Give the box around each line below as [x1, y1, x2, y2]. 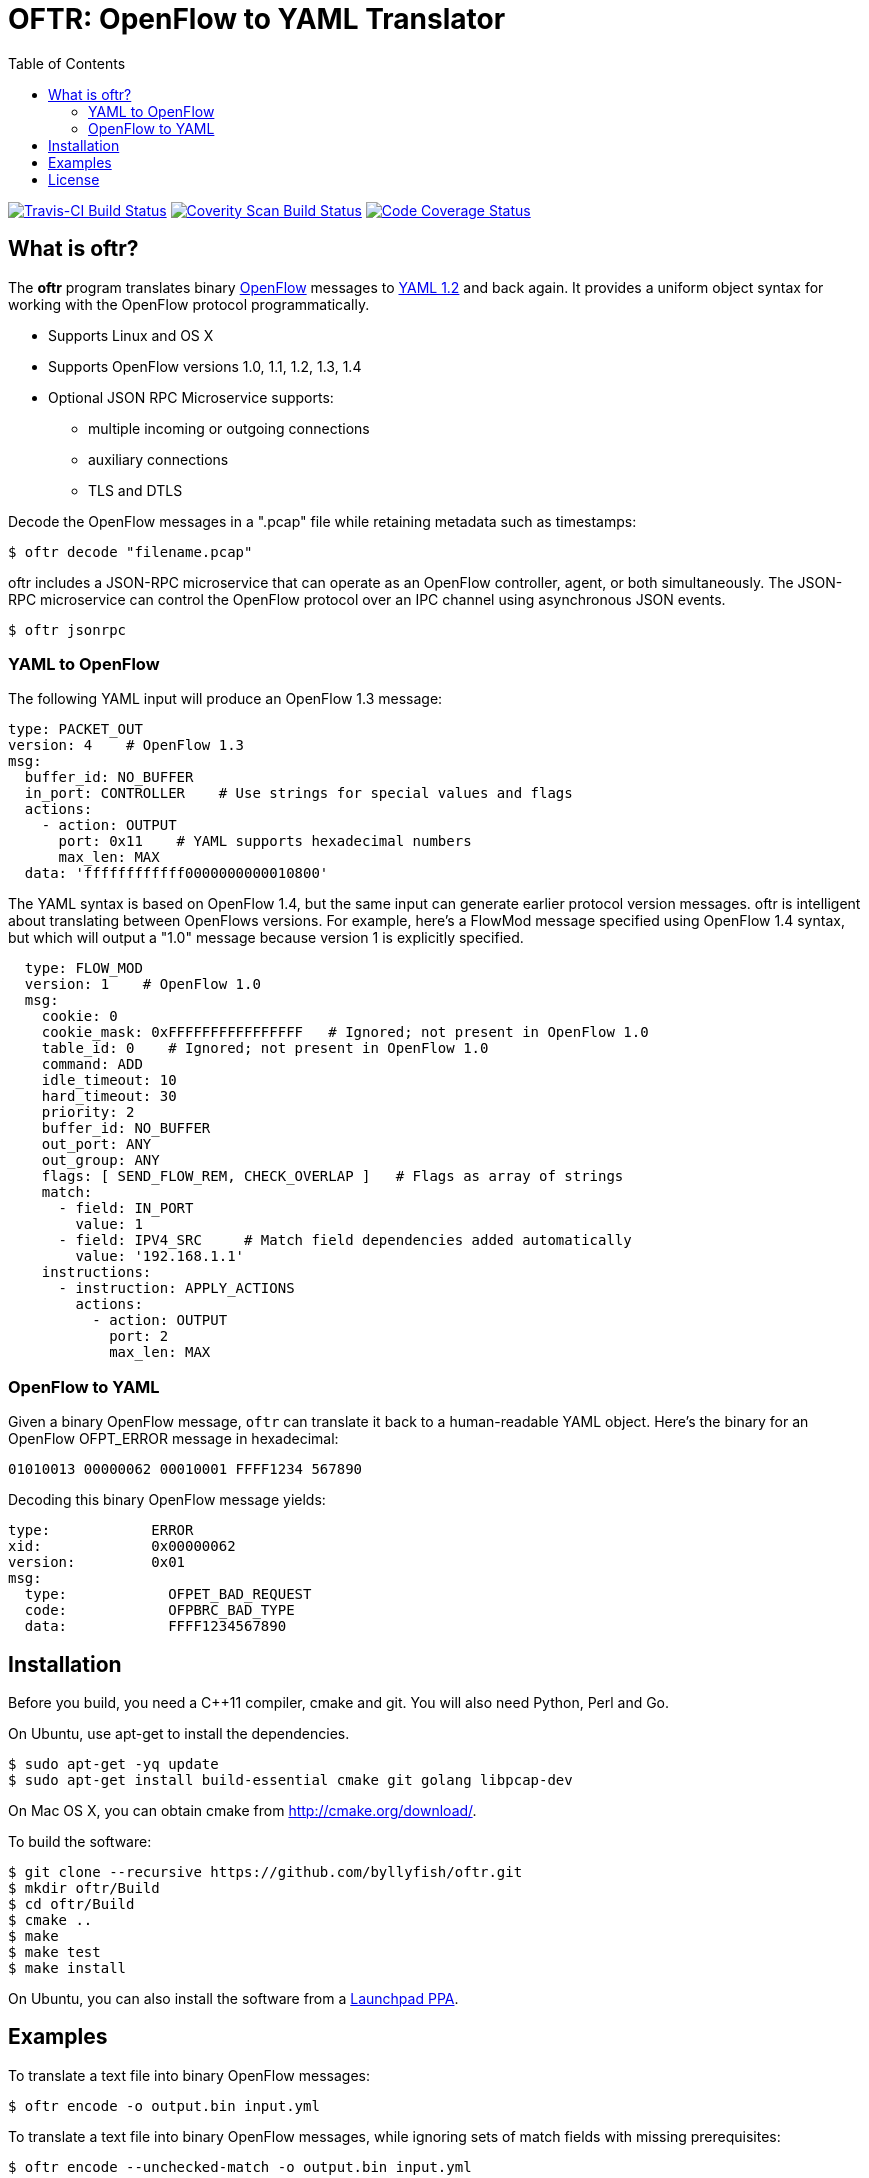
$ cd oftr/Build [8, 1895, 135, 1912]
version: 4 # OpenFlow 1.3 [8, 737, 245, 754]
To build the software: [8, 1832, 152, 1850]
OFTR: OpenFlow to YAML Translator [8, 2, 506, 36]
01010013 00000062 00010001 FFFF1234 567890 [8, 1461, 363, 1478]
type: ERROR [8, 1522, 194, 1539]
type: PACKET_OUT [8, 721, 143, 738]
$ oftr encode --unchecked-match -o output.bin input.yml [8, 2158, 472, 2175]
